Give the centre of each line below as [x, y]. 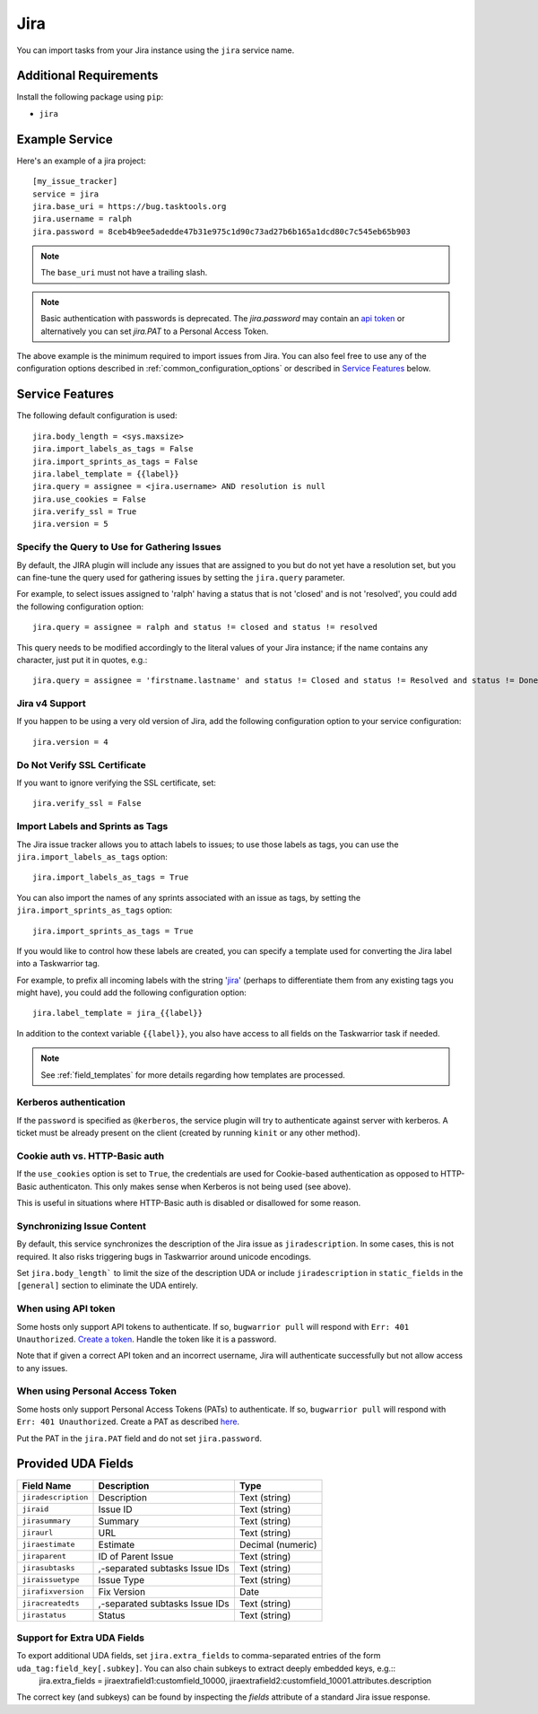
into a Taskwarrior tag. [58, 964]
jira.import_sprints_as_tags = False [116, 461]
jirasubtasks [48, 1568]
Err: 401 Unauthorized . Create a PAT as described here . [128, 1421]
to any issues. [42, 1368]
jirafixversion [53, 1592]
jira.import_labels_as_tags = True [111, 878]
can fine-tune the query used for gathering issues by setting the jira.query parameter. [181, 577]
